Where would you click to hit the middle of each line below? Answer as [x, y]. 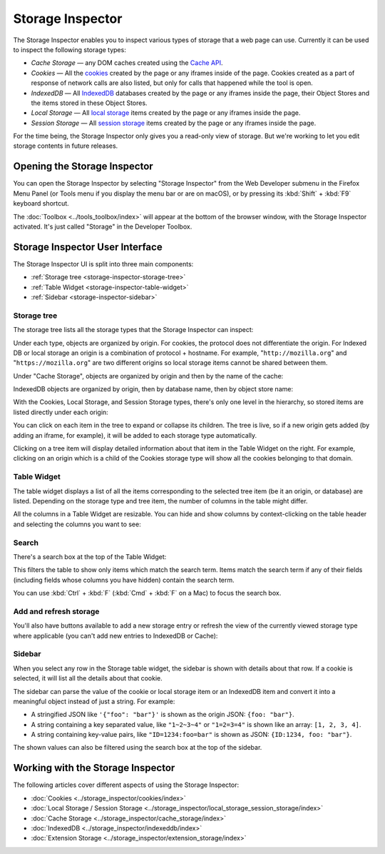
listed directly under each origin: [61, 412]
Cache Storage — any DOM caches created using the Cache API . [127, 63]
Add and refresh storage [56, 611]
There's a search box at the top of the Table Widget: [90, 556]
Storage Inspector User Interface [88, 247]
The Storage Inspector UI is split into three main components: [103, 263]
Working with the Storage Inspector [94, 768]
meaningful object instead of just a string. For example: [94, 701]
